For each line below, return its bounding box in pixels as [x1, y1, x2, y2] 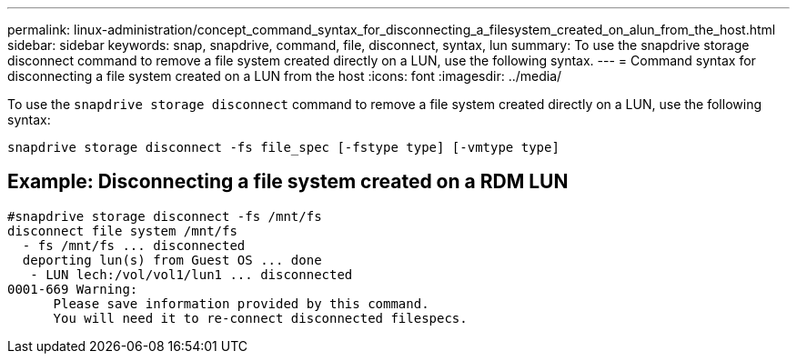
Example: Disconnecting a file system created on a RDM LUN [7, 170, 569, 194]
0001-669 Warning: [7, 281, 138, 296]
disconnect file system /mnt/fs [7, 223, 237, 238]
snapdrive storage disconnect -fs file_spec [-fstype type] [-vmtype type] [7, 140, 560, 155]
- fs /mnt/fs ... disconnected [22, 237, 246, 253]
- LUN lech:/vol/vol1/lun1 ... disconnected [30, 266, 353, 282]
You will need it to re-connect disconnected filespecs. [53, 310, 468, 326]
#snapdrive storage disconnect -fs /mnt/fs [7, 208, 322, 224]
